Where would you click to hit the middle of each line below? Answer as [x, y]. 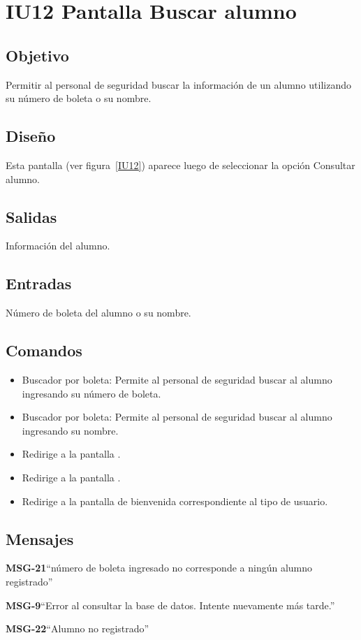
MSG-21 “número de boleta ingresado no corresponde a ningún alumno [159, 568]
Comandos [44, 350]
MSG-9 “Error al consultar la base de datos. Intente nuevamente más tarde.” [170, 605]
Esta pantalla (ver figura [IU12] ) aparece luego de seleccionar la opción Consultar [180, 165]
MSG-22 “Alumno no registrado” [78, 628]
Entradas [39, 283]
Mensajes [40, 538]
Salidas [31, 216]
